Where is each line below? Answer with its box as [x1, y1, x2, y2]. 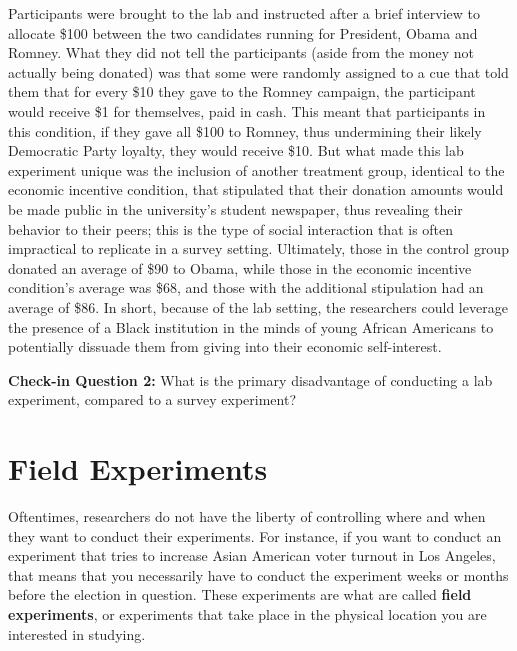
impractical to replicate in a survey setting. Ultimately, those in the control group [8, 238, 509, 259]
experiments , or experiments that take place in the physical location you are [8, 603, 487, 624]
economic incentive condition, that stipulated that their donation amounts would [8, 179, 504, 200]
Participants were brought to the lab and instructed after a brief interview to [8, 3, 480, 23]
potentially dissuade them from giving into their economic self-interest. [8, 336, 442, 357]
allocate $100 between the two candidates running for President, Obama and [8, 22, 478, 43]
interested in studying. [8, 623, 146, 644]
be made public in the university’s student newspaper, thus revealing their [8, 198, 463, 219]
